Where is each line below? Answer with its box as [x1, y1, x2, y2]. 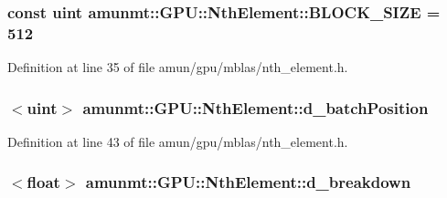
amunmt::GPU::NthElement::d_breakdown [85, 171, 411, 193]
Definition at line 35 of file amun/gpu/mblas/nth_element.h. [7, 57, 348, 77]
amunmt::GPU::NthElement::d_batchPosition [82, 96, 429, 119]
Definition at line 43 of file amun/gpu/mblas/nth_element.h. [7, 131, 348, 151]
